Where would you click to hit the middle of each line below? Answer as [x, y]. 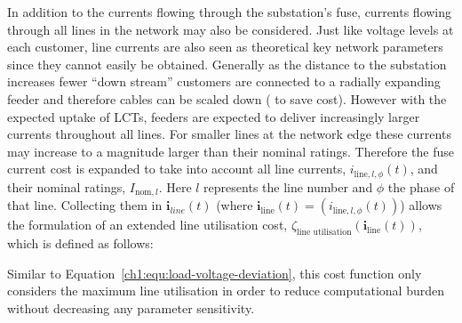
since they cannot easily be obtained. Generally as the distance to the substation [227, 64]
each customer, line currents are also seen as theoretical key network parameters [225, 47]
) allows [421, 205]
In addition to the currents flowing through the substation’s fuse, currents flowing [230, 12]
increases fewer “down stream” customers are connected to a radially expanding [224, 81]
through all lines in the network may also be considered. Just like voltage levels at [231, 29]
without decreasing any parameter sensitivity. [131, 307]
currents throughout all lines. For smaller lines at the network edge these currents [229, 134]
